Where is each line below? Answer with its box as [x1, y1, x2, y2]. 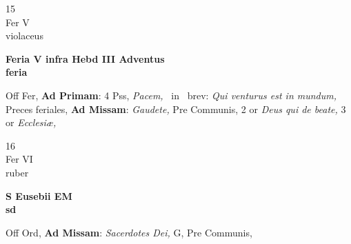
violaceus [6, 28, 43, 43]
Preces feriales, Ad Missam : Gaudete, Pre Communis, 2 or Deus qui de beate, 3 [6, 101, 346, 116]
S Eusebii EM [6, 188, 72, 203]
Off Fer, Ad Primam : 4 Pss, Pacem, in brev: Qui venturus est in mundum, [6, 88, 337, 102]
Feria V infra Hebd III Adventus [6, 51, 165, 65]
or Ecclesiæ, [6, 115, 57, 130]
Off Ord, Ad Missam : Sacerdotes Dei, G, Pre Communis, [6, 225, 252, 239]
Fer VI [6, 152, 33, 166]
